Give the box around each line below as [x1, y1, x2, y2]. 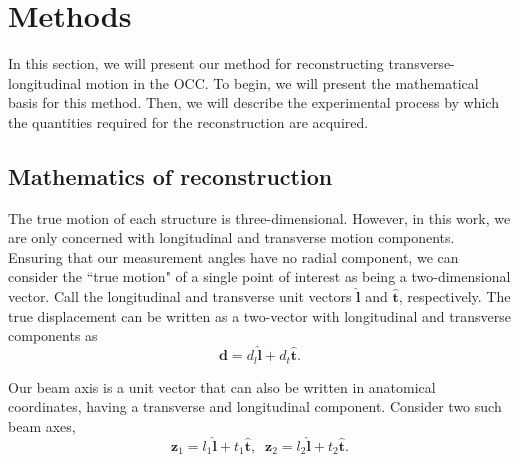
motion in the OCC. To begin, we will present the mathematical [85, 72, 479, 93]
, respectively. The [398, 286, 511, 307]
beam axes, [8, 415, 76, 436]
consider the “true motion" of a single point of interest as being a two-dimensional [8, 266, 511, 287]
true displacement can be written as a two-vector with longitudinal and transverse [8, 305, 511, 326]
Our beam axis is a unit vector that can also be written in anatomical [8, 376, 436, 397]
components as [8, 325, 98, 346]
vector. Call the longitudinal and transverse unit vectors [8, 286, 352, 307]
